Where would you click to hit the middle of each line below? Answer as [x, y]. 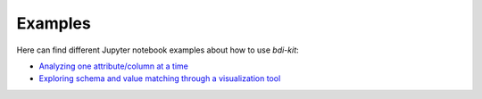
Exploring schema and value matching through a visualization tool [160, 78]
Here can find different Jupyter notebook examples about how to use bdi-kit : [158, 50]
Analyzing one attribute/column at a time [114, 66]
